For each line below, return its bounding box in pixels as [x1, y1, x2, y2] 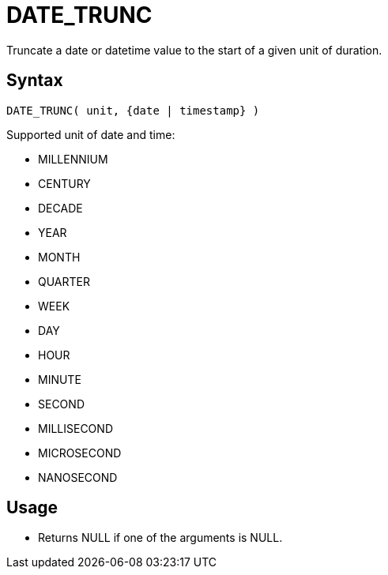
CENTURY [38, 176, 91, 190]
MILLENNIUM [38, 152, 108, 166]
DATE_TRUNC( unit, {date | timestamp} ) [6, 103, 260, 117]
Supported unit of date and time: [6, 127, 175, 141]
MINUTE [38, 372, 81, 386]
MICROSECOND [38, 445, 122, 460]
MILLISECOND [38, 421, 113, 435]
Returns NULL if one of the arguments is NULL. [38, 531, 283, 545]
